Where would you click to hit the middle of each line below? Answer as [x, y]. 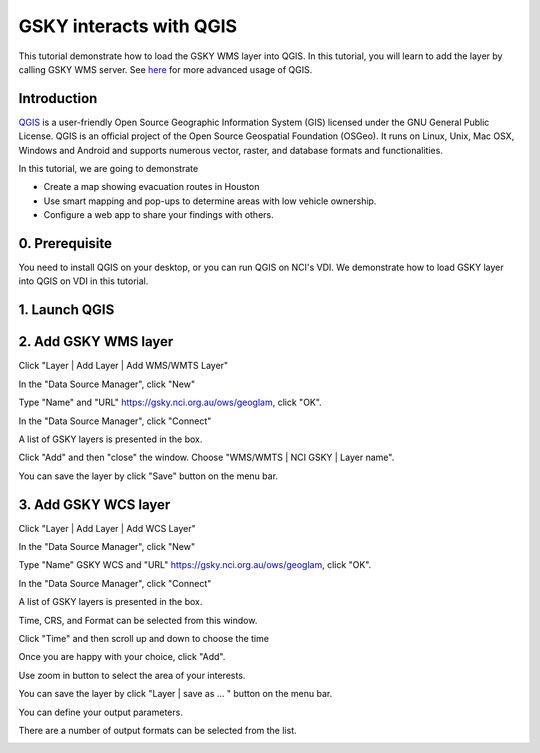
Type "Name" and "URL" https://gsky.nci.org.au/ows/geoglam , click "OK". [170, 402]
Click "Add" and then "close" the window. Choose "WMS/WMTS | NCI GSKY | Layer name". [206, 457]
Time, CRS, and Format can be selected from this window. [138, 620]
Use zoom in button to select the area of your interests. [132, 675]
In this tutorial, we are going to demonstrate [108, 169]
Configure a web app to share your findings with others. [158, 215]
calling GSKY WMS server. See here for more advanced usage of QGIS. [165, 69]
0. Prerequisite [65, 243]
